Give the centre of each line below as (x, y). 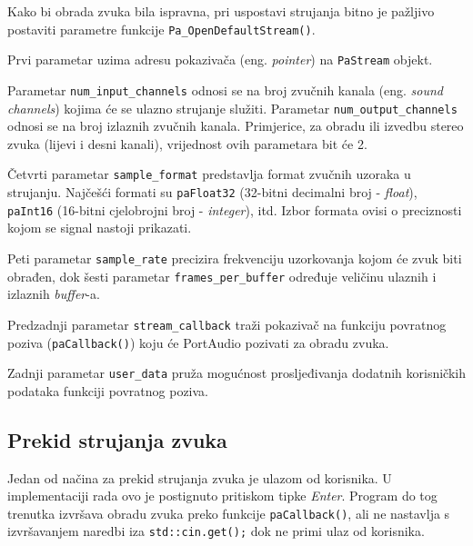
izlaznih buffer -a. (54, 294)
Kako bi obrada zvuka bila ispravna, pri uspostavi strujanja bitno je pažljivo (221, 11)
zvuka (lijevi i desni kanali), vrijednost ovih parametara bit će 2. (187, 143)
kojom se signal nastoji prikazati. (100, 228)
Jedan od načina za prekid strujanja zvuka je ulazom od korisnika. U (200, 477)
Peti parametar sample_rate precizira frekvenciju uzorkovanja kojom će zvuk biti (235, 258)
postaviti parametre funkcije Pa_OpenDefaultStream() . (161, 29)
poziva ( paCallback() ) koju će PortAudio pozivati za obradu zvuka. (198, 342)
